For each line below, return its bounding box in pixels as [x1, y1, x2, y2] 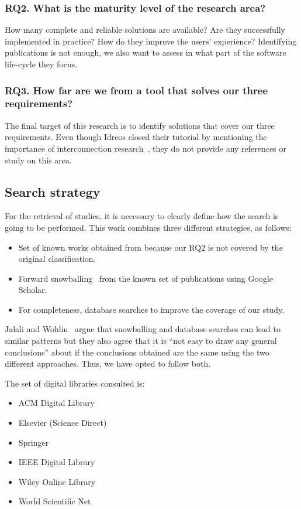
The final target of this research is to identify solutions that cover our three [5, 119, 275, 131]
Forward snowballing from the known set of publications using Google [18, 272, 273, 284]
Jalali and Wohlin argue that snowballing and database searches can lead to [5, 323, 281, 335]
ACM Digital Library [18, 397, 95, 409]
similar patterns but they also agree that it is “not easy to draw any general [5, 334, 277, 347]
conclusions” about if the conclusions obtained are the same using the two [5, 346, 269, 358]
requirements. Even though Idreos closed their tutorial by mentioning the [5, 131, 267, 143]
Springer [18, 436, 49, 448]
